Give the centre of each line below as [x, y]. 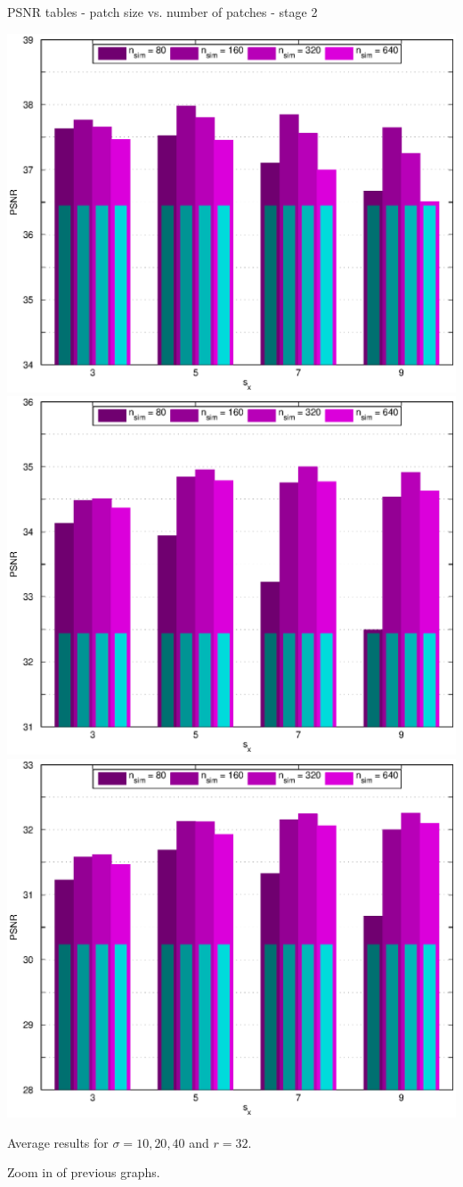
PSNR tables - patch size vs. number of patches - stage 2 [162, 12]
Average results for [58, 1142]
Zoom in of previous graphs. [84, 1172]
